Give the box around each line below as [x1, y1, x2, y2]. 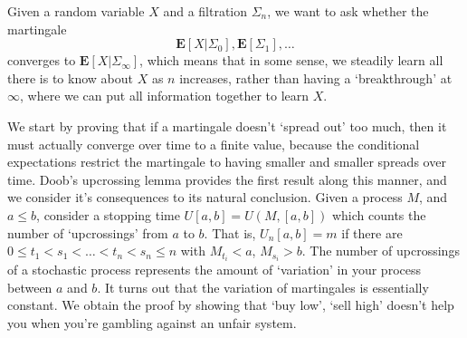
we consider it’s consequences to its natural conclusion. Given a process [7, 188, 403, 207]
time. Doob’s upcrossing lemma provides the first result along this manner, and [7, 169, 447, 188]
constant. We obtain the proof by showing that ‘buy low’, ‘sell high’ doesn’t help [7, 295, 454, 314]
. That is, [204, 223, 256, 242]
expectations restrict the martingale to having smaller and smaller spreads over [7, 152, 446, 171]
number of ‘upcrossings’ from [7, 223, 168, 242]
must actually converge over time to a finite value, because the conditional [7, 134, 420, 153]
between [7, 277, 52, 296]
